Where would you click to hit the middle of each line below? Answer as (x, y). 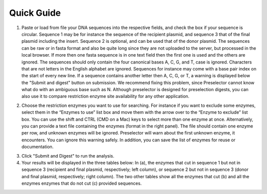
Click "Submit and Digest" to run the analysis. (68, 156)
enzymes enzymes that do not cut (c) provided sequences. (82, 183)
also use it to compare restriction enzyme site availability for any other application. (106, 97)
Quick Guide (35, 13)
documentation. (38, 147)
